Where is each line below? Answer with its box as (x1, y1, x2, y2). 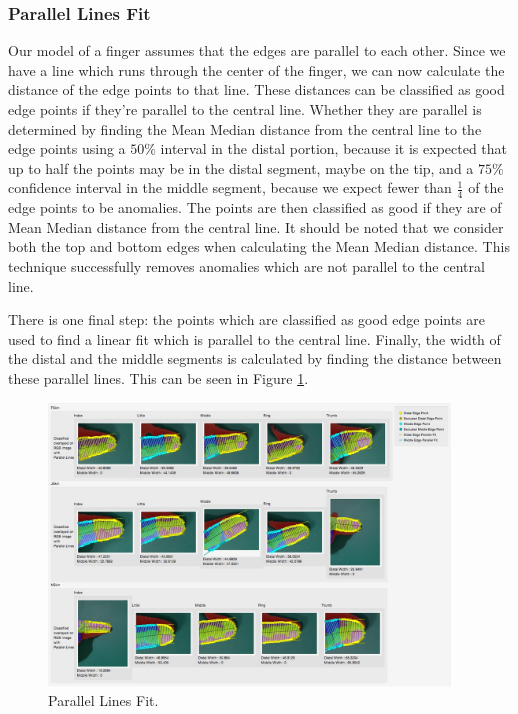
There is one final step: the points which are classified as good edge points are (8, 309, 486, 330)
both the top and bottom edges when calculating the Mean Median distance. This (8, 236, 510, 257)
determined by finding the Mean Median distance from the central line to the (8, 118, 482, 139)
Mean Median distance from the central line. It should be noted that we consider (8, 216, 504, 237)
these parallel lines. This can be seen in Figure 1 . (8, 367, 309, 388)
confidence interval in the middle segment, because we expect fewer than (8, 177, 452, 198)
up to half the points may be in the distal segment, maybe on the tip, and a (8, 157, 474, 178)
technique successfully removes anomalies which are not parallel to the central (8, 255, 485, 276)
